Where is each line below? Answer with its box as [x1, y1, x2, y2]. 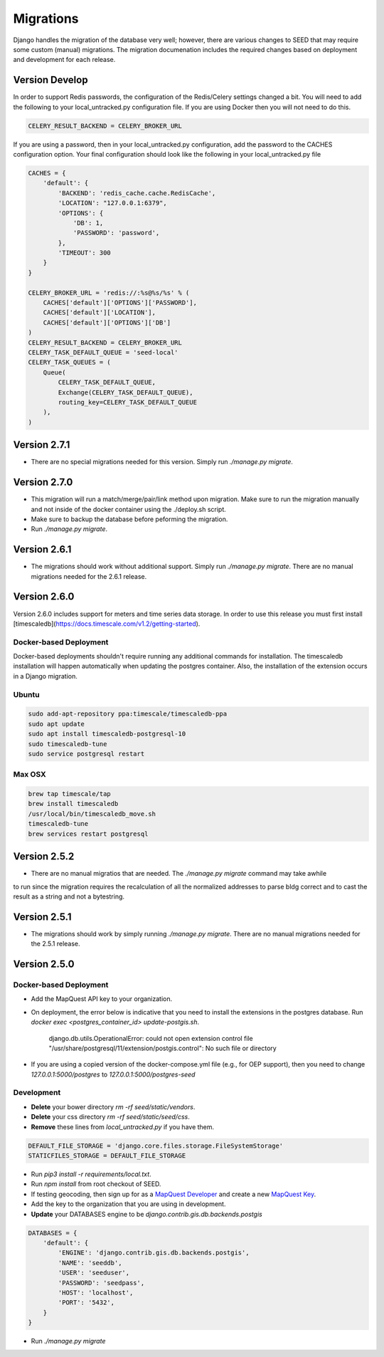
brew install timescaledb [28, 800, 119, 808]
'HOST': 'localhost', [58, 1289, 134, 1296]
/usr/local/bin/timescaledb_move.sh [28, 810, 156, 818]
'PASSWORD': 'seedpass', [58, 1279, 145, 1287]
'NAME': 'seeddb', [58, 1259, 122, 1267]
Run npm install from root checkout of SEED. [31, 1180, 161, 1188]
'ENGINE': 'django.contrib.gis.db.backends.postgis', [58, 1249, 250, 1257]
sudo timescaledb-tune [28, 740, 107, 748]
